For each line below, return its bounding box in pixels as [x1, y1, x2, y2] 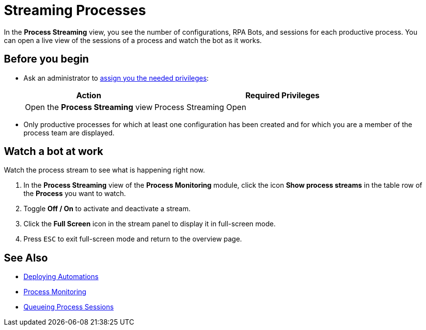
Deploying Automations [23, 272, 99, 281]
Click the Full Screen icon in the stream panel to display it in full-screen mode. [23, 220, 276, 228]
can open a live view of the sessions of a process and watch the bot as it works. [4, 36, 262, 44]
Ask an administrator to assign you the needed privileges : [23, 73, 209, 82]
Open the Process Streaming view [25, 102, 153, 112]
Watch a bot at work [4, 145, 103, 158]
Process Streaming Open [154, 102, 247, 112]
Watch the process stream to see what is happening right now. [4, 166, 205, 175]
